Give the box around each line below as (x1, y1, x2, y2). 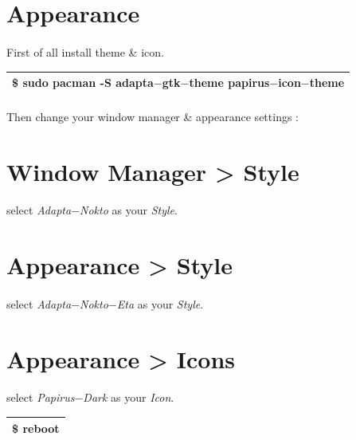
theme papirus (189, 74, 270, 91)
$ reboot (12, 419, 60, 436)
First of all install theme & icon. (6, 43, 164, 60)
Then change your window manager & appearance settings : (6, 108, 299, 124)
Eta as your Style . (116, 295, 204, 312)
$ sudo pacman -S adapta (12, 74, 154, 91)
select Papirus (6, 389, 75, 406)
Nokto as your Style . (80, 202, 178, 218)
